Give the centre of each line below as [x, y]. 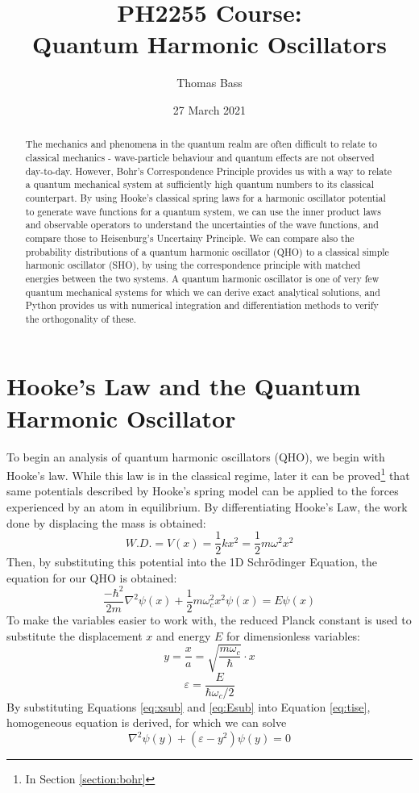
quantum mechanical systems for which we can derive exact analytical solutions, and [203, 292]
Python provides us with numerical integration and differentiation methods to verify [202, 305]
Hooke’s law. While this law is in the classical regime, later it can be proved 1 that [208, 474]
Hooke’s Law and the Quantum [184, 386]
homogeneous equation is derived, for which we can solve [147, 722]
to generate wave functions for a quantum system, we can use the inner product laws [203, 211]
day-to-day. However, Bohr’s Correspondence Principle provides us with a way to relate [209, 171]
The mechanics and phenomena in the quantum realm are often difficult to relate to [201, 144]
